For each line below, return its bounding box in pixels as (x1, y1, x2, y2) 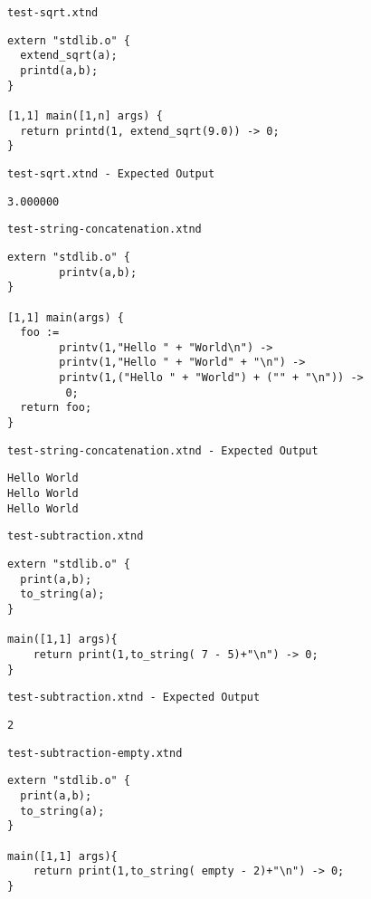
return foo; (20, 401, 92, 415)
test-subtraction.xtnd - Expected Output (7, 691, 261, 704)
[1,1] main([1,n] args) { (7, 109, 163, 122)
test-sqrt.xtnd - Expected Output (7, 167, 215, 180)
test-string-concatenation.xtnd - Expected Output (7, 444, 319, 457)
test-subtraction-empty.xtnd (7, 746, 183, 760)
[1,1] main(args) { (7, 311, 124, 324)
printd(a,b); (20, 63, 99, 77)
